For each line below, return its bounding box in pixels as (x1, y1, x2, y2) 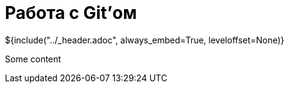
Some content (5, 53, 61, 64)
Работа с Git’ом (5, 2, 137, 23)
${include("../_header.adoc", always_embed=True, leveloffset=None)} (5, 34, 285, 45)
